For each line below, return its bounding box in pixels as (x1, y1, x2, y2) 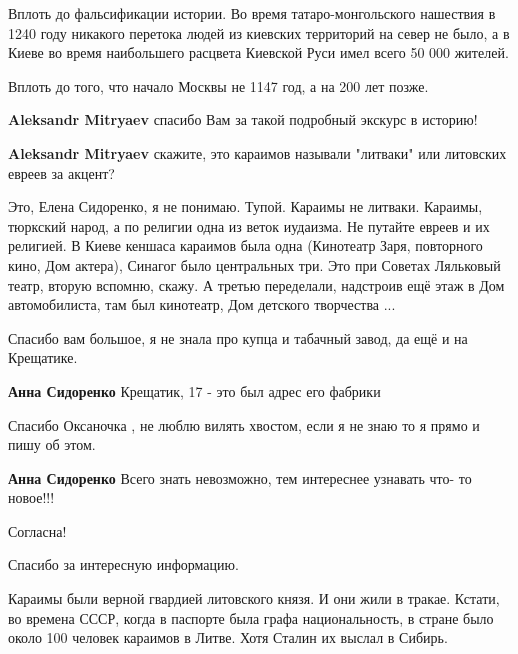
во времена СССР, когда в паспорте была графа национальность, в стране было (8, 607, 494, 628)
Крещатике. (8, 347, 78, 368)
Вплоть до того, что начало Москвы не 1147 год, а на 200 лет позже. (8, 75, 429, 96)
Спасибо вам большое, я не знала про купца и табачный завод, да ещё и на (8, 327, 468, 348)
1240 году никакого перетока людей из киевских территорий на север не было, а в (8, 22, 510, 43)
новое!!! (8, 487, 55, 508)
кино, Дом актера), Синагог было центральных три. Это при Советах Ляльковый (8, 254, 501, 275)
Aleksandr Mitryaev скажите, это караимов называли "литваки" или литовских (8, 142, 507, 163)
